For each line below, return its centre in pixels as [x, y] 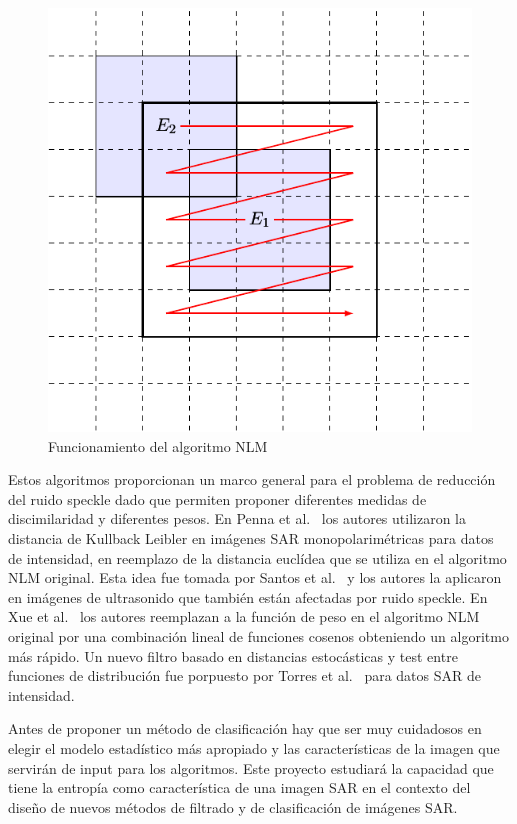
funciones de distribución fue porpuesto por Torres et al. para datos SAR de [244, 675]
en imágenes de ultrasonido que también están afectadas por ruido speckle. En [248, 596]
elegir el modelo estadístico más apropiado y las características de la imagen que [254, 747]
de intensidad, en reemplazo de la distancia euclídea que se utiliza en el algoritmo [257, 557]
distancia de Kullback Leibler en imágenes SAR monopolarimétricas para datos [251, 537]
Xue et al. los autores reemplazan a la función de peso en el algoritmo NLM [244, 616]
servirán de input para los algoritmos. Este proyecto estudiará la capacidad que [251, 767]
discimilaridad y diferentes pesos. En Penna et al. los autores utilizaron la [237, 518]
